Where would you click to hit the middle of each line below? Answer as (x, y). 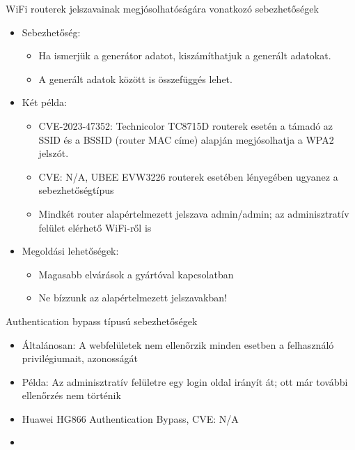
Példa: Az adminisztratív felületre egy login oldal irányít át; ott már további (185, 381)
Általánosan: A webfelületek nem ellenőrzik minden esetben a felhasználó (178, 344)
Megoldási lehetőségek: (70, 251)
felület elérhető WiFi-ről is (95, 227)
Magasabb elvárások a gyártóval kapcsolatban (136, 274)
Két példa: (44, 102)
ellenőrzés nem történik (71, 395)
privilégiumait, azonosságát (80, 358)
